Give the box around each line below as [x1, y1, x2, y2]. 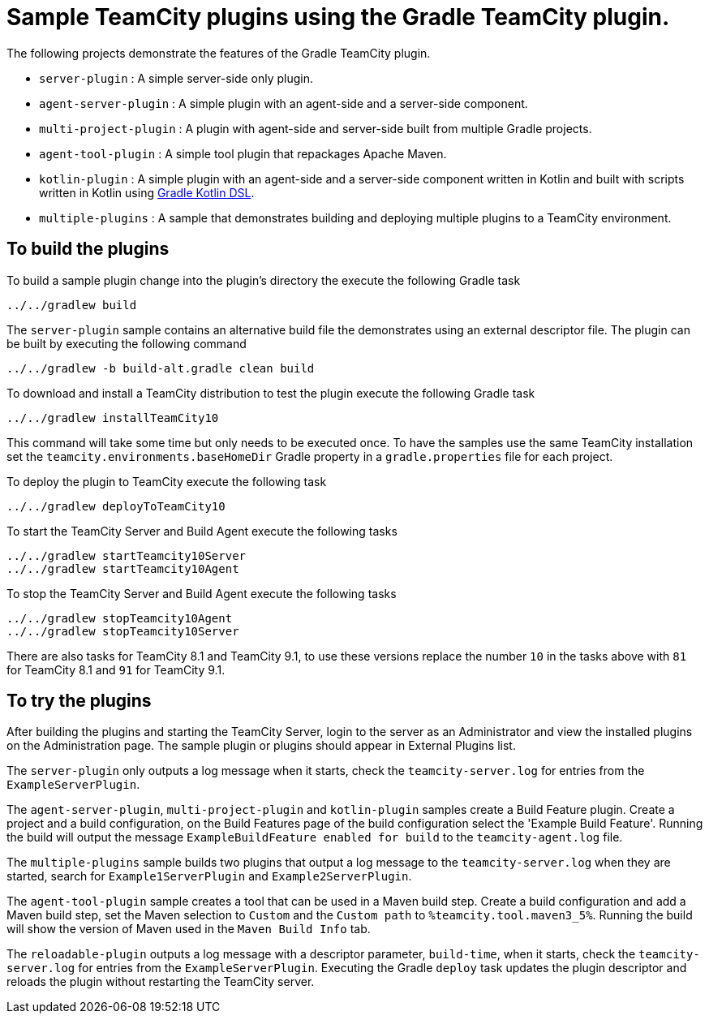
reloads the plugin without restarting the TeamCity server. [6, 975, 315, 989]
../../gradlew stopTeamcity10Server [6, 624, 239, 638]
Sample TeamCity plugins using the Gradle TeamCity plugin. [6, 3, 670, 31]
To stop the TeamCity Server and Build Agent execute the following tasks [6, 586, 397, 600]
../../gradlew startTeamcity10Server [6, 549, 247, 562]
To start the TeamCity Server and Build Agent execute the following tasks [6, 523, 397, 538]
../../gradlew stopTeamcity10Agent [6, 611, 233, 625]
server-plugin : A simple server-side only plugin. [39, 71, 314, 85]
